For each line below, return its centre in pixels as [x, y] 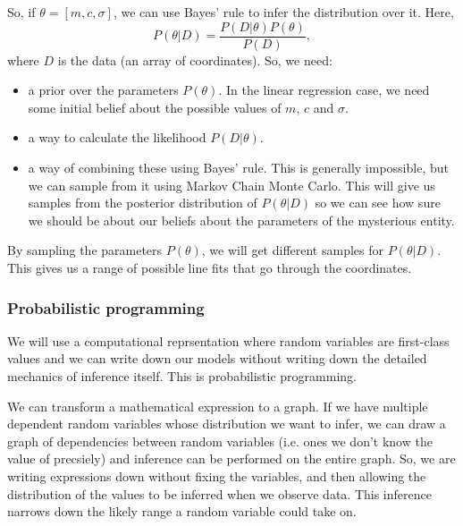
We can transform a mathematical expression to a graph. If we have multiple [218, 406]
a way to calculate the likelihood [117, 137]
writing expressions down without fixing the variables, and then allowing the [217, 475]
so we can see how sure [378, 203]
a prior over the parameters [103, 90]
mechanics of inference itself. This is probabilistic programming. [182, 376]
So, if [21, 12]
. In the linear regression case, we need [324, 90]
